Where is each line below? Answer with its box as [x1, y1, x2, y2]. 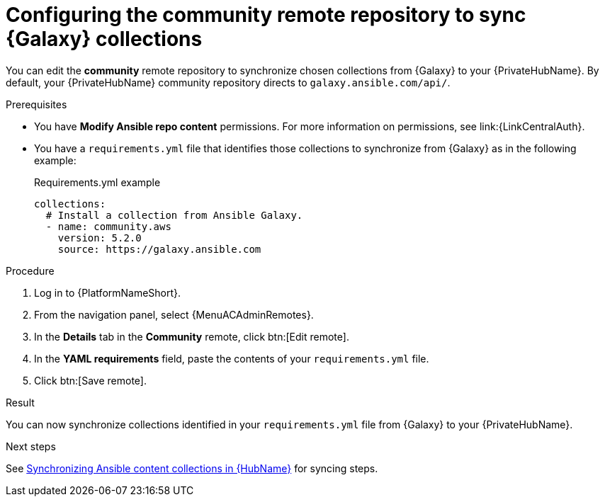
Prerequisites [6, 98, 67, 110]
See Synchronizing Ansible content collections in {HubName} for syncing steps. [6, 462, 378, 474]
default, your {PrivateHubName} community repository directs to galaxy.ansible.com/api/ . [6, 76, 451, 89]
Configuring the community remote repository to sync [6, 3, 526, 27]
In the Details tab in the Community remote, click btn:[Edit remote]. [34, 330, 349, 343]
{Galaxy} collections [6, 27, 203, 51]
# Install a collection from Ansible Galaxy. [45, 209, 303, 221]
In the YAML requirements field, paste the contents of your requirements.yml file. [34, 352, 429, 365]
